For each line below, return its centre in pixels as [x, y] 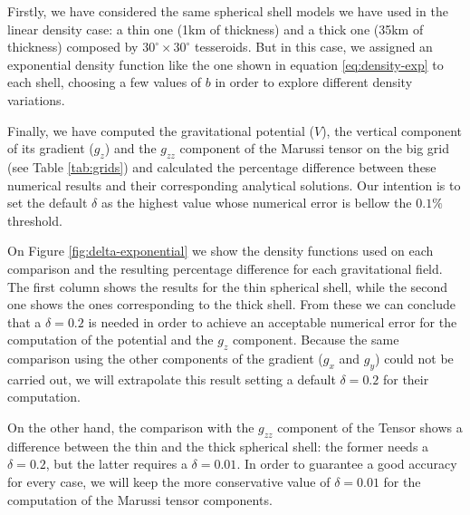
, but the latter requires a [116, 464]
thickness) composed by [73, 47]
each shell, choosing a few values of [105, 82]
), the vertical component [392, 130]
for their [406, 379]
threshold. [35, 220]
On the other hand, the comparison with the [131, 428]
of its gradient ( [51, 148]
